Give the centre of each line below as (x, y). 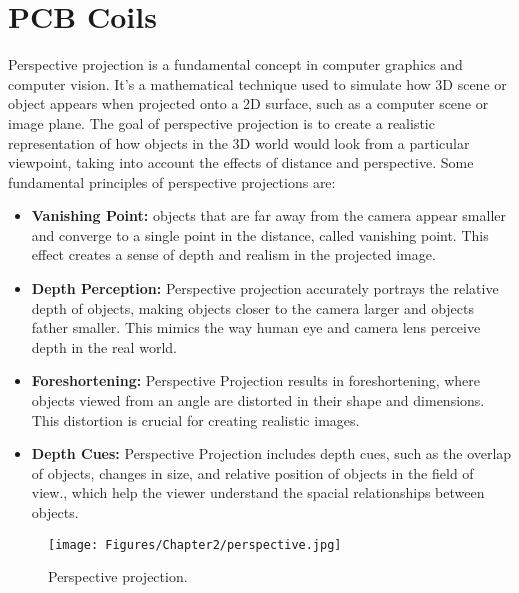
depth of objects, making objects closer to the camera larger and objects (253, 307)
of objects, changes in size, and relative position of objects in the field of (252, 472)
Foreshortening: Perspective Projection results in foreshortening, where (256, 380)
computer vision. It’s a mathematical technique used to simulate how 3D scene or (257, 83)
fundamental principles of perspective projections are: (172, 181)
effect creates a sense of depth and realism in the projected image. (233, 254)
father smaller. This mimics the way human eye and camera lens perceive (256, 327)
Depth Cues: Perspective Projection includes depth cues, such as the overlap (271, 453)
